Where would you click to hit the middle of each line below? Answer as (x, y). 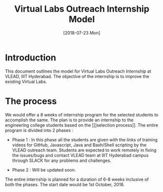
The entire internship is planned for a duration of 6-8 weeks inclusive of (77, 179)
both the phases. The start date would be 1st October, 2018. (65, 184)
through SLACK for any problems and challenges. (62, 160)
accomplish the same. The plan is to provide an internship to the (69, 120)
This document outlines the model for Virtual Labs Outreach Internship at (78, 71)
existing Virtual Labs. (26, 81)
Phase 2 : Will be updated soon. (44, 170)
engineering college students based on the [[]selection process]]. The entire (81, 125)
